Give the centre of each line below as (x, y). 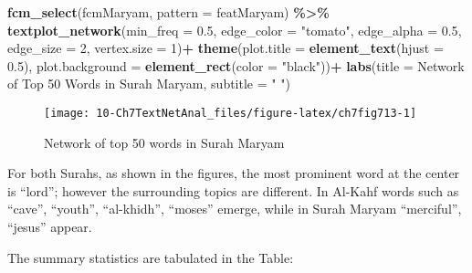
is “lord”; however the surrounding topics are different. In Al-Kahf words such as (233, 190)
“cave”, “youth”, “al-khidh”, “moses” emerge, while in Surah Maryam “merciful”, (235, 209)
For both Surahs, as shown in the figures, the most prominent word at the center (234, 173)
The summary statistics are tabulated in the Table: (151, 257)
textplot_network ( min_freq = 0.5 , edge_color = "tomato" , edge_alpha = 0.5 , (235, 30)
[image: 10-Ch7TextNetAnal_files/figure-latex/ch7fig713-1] (231, 113)
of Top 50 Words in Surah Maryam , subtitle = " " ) (149, 84)
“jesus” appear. (50, 226)
